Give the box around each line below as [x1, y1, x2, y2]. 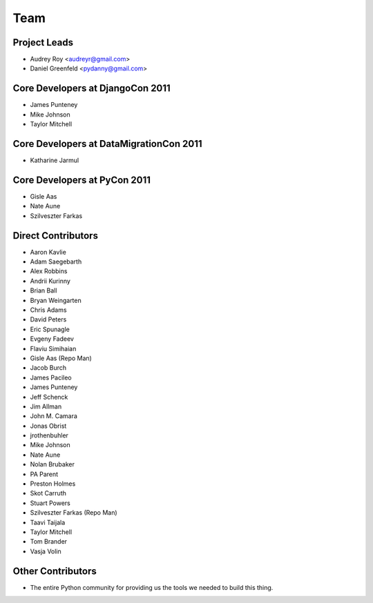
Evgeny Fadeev [30, 335, 74, 343]
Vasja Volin [30, 547, 61, 555]
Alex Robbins [30, 267, 68, 275]
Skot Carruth [30, 489, 67, 497]
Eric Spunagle [30, 325, 70, 333]
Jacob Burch [30, 364, 67, 372]
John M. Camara [30, 412, 77, 420]
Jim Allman [30, 402, 62, 411]
